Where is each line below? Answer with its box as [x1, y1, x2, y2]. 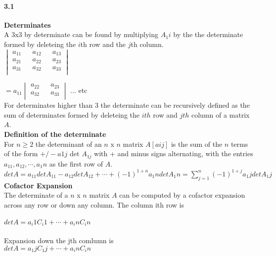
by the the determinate [173, 29, 243, 40]
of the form [4, 148, 38, 159]
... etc [70, 85, 88, 95]
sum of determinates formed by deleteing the [4, 109, 139, 120]
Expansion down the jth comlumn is [4, 235, 114, 245]
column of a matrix [191, 109, 250, 120]
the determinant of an [35, 138, 102, 149]
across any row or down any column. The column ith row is [4, 199, 184, 210]
